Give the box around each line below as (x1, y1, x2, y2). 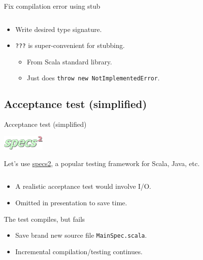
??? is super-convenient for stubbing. (15, 40, 125, 50)
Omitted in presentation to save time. (15, 198, 127, 208)
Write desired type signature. (15, 24, 102, 34)
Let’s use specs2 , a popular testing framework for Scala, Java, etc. (4, 158, 200, 168)
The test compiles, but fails (4, 214, 85, 224)
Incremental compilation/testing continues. (15, 246, 143, 256)
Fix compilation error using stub (4, 1, 100, 11)
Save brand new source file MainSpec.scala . (15, 230, 147, 240)
